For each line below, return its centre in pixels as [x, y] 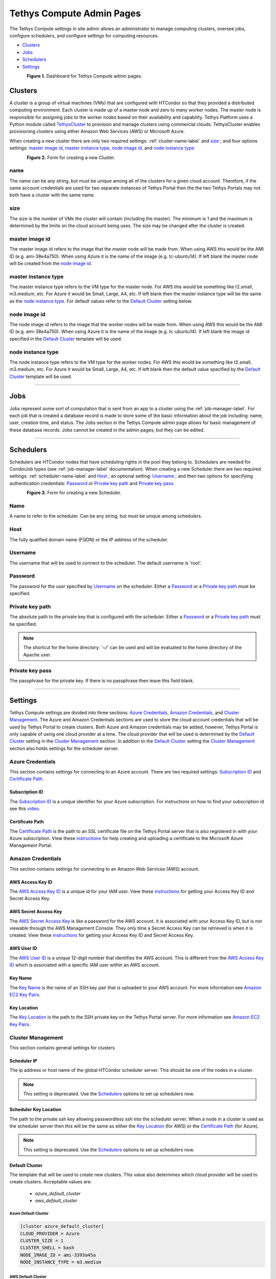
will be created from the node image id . [51, 263]
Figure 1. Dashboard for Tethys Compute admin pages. [85, 76]
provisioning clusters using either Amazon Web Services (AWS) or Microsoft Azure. [97, 131]
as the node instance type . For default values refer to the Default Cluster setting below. [101, 301]
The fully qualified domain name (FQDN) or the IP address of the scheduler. [89, 539]
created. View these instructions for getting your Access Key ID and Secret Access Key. [102, 935]
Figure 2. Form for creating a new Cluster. [71, 157]
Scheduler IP [24, 1061]
